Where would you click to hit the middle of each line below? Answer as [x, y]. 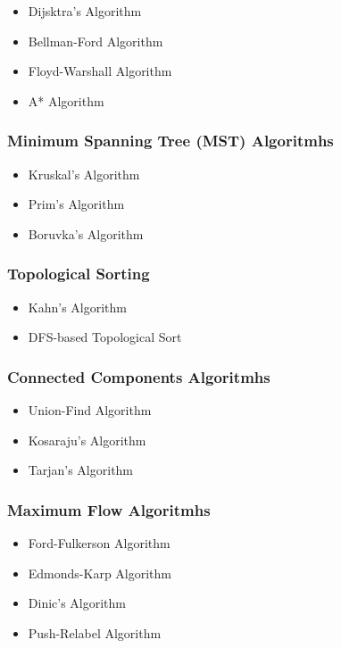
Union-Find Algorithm [90, 410]
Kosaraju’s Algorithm [87, 440]
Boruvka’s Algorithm [86, 233]
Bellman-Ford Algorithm [96, 41]
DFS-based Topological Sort [105, 337]
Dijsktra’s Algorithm [85, 11]
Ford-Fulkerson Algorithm [99, 543]
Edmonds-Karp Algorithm [100, 573]
